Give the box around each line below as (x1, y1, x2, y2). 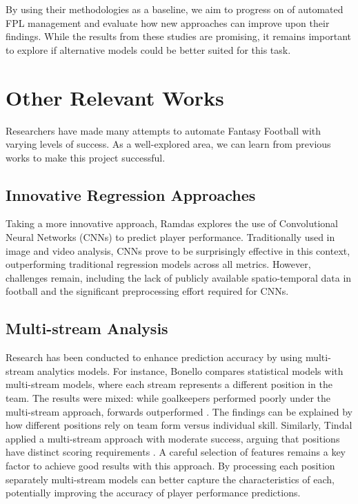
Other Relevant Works (6, 83, 224, 111)
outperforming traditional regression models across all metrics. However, (6, 257, 311, 271)
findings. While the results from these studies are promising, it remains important (6, 29, 351, 43)
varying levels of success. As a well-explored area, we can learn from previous (6, 137, 331, 151)
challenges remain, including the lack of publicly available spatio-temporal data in (6, 270, 352, 284)
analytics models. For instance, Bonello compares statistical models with (37, 363, 344, 378)
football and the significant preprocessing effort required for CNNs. (6, 284, 289, 298)
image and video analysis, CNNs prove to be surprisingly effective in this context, (6, 243, 350, 258)
